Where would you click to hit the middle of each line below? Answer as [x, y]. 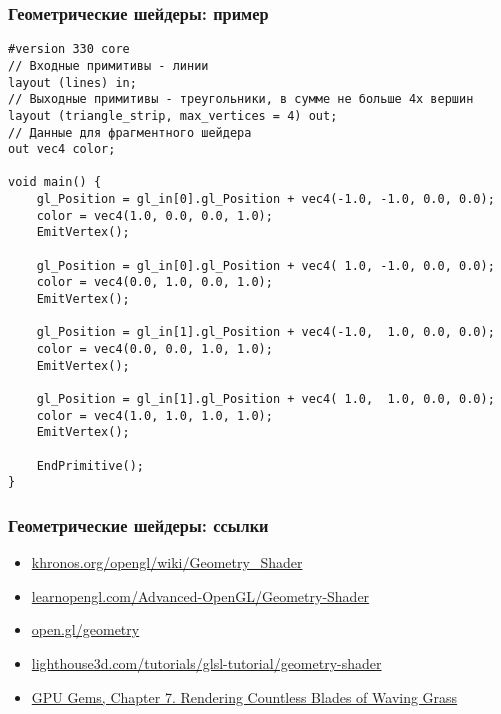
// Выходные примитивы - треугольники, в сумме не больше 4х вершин [241, 99]
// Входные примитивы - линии [108, 65]
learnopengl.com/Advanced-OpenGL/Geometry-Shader [200, 595]
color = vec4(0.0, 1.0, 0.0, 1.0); [154, 282]
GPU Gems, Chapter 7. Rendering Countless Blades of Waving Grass [244, 696]
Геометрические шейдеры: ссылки [138, 524]
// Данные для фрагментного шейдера [130, 132]
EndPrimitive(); [90, 465]
